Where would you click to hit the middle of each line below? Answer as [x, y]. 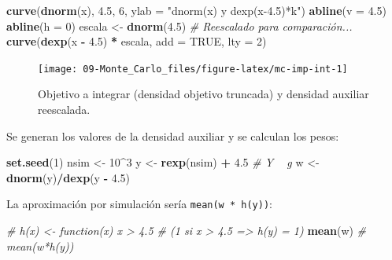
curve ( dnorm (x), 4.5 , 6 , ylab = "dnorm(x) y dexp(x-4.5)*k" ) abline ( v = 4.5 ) [196, 10]
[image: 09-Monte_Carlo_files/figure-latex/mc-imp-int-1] [193, 69]
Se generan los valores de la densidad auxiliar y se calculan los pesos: [173, 135]
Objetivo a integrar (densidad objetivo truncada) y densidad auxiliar [203, 94]
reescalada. [64, 110]
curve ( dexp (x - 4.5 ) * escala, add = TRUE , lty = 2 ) [137, 41]
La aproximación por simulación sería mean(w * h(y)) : [139, 204]
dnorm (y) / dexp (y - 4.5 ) [68, 177]
